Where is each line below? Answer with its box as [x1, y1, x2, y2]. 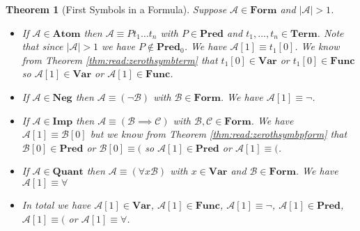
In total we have [22, 197, 91, 212]
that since [22, 39, 63, 54]
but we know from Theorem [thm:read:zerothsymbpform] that [90, 127, 347, 141]
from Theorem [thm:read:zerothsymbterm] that [22, 52, 218, 67]
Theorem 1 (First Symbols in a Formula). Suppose [6, 2, 227, 16]
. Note [317, 25, 344, 40]
